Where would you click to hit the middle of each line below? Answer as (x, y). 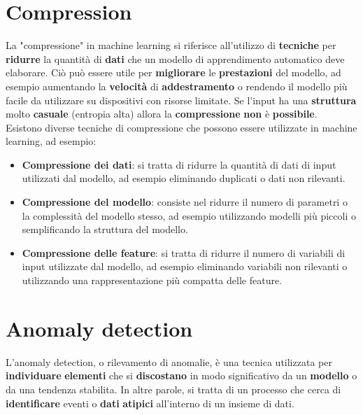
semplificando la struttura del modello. (105, 229)
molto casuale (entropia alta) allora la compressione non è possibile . (162, 114)
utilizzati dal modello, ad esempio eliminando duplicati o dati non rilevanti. (184, 178)
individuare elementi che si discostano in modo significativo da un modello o (181, 375)
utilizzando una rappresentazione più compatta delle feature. (152, 280)
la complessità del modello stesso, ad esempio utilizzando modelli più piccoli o (189, 215)
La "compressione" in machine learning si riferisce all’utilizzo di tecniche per (171, 45)
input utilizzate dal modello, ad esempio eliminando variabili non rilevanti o (185, 266)
